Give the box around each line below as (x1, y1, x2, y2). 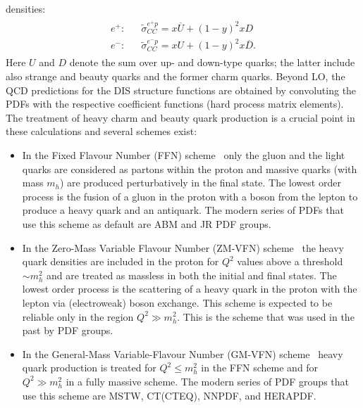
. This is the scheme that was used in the (177, 309, 355, 324)
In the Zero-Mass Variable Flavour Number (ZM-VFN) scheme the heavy (22, 240, 344, 255)
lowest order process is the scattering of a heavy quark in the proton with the (22, 281, 357, 296)
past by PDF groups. (22, 323, 113, 338)
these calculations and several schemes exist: (6, 124, 197, 139)
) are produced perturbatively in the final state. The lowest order (59, 175, 341, 190)
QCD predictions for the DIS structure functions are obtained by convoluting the (6, 82, 357, 97)
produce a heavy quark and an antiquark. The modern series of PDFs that (22, 203, 344, 217)
